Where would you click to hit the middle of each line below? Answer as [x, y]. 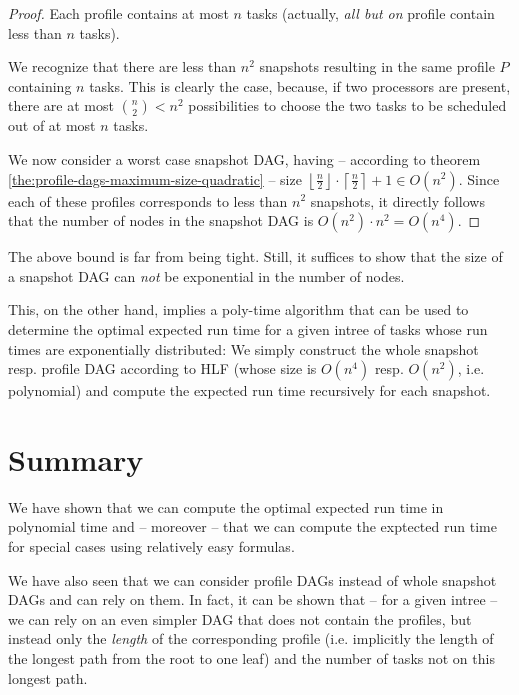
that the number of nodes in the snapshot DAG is [161, 220]
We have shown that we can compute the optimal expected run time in [226, 506]
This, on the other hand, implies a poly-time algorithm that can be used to [238, 309]
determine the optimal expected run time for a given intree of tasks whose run [248, 328]
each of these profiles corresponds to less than [148, 200]
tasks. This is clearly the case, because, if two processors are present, [300, 85]
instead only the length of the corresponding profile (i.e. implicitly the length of [251, 638]
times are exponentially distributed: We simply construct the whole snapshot [243, 348]
